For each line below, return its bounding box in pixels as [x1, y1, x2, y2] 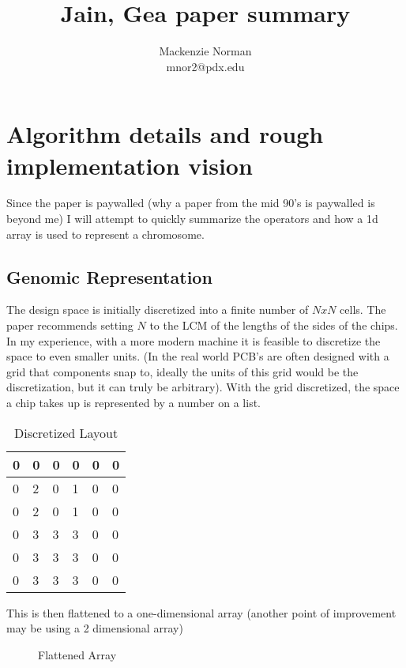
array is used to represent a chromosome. [6, 225, 205, 242]
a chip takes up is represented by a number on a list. [6, 394, 261, 410]
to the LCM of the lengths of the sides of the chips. [149, 317, 398, 334]
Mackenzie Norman [159, 43, 252, 59]
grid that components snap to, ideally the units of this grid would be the [6, 363, 359, 379]
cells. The [340, 301, 386, 318]
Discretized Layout [13, 423, 118, 442]
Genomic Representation [6, 264, 212, 289]
